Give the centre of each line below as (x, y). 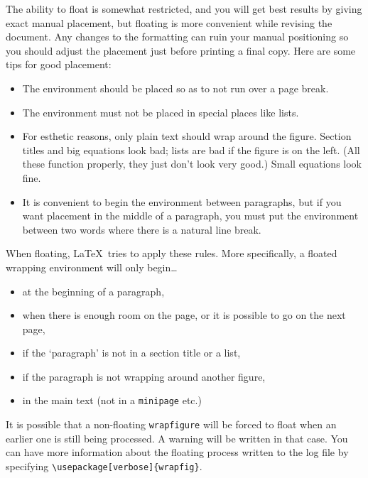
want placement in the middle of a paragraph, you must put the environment (190, 216)
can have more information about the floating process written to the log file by (177, 452)
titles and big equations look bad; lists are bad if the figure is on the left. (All (191, 150)
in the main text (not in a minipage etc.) (112, 400)
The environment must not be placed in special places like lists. (161, 112)
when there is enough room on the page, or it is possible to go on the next (184, 315)
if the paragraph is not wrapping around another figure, (144, 376)
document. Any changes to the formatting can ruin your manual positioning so (177, 37)
